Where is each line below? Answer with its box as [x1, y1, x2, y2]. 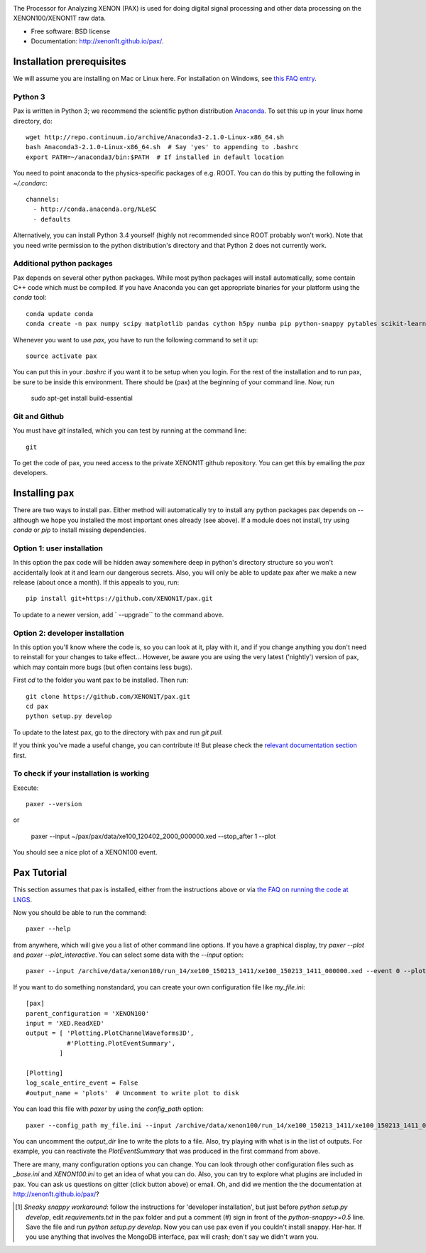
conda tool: [13, 293, 47, 302]
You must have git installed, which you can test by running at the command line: [13, 426, 247, 435]
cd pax [26, 702, 49, 710]
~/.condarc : [13, 178, 48, 188]
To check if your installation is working [13, 769, 149, 779]
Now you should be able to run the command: [13, 908, 147, 916]
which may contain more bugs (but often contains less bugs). [13, 663, 193, 671]
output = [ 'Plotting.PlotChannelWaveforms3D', [26, 1029, 195, 1037]
